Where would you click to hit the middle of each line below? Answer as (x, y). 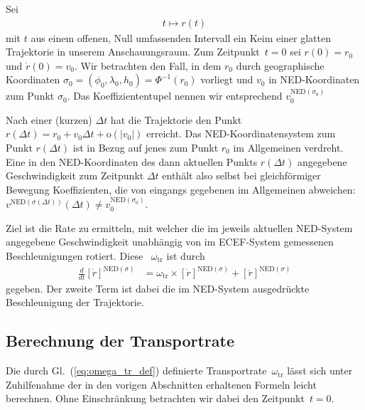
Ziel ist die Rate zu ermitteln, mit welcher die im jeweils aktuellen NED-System (179, 227)
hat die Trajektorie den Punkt (176, 119)
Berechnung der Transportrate (120, 341)
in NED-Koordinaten (314, 79)
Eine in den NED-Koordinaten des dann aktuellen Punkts (132, 161)
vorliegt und (227, 79)
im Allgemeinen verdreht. (288, 147)
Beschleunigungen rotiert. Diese (75, 255)
